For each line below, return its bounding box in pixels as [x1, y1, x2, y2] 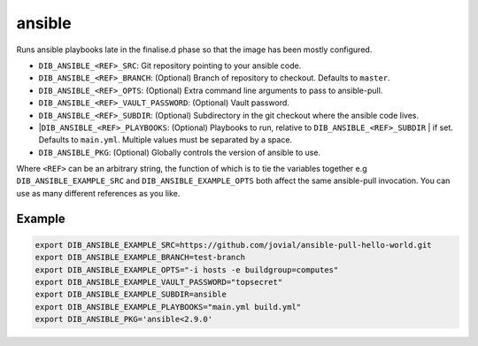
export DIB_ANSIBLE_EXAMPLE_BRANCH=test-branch [35, 252, 245, 263]
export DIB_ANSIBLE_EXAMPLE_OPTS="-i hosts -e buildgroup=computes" [35, 265, 339, 274]
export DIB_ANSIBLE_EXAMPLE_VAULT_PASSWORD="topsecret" [35, 277, 283, 288]
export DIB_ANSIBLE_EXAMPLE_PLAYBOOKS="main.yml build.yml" [35, 302, 302, 311]
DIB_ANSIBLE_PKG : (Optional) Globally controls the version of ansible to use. [38, 147, 321, 158]
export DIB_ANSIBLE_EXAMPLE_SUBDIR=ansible [35, 289, 227, 300]
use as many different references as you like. [16, 188, 181, 198]
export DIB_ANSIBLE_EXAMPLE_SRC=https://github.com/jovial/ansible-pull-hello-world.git [35, 240, 433, 250]
